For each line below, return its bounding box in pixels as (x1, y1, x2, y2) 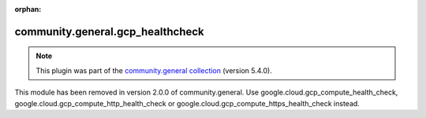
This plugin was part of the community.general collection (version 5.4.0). (35, 65, 272, 75)
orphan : (14, 5, 42, 13)
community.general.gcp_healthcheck (14, 24, 204, 39)
